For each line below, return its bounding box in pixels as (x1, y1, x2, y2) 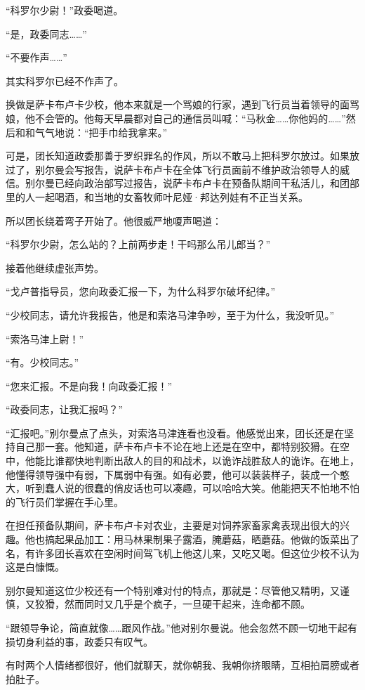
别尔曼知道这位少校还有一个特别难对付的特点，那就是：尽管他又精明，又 (6, 582, 340, 597)
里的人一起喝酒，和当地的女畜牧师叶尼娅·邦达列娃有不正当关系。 (6, 189, 308, 204)
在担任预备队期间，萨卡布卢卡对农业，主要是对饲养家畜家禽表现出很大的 (6, 518, 340, 533)
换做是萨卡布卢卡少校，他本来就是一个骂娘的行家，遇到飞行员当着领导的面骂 (6, 97, 359, 112)
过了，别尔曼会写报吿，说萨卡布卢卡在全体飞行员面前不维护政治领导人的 (6, 162, 340, 176)
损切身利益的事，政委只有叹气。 (6, 634, 153, 649)
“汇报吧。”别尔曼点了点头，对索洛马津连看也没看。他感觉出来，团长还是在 (6, 425, 345, 440)
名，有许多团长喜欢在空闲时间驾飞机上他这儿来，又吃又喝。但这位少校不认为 (6, 545, 359, 560)
